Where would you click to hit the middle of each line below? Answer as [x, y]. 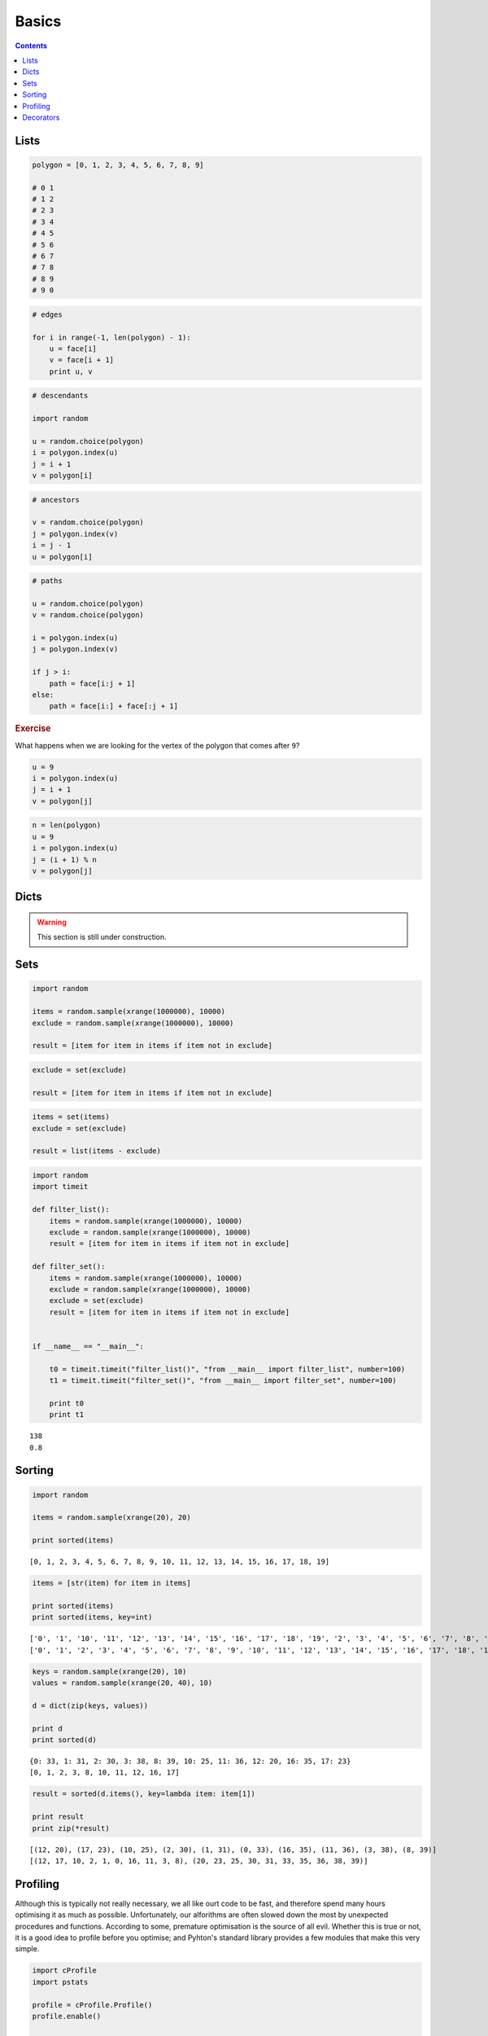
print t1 [67, 1415]
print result [58, 1817]
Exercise [33, 729]
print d [47, 1728]
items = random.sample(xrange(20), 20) [111, 1518]
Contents [31, 46]
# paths [47, 581]
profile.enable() [67, 2016]
